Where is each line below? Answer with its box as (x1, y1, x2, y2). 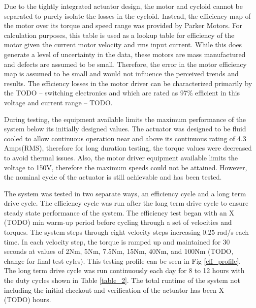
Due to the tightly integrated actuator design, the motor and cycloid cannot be (4, 1, 243, 11)
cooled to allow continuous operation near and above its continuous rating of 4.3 (4, 133, 246, 143)
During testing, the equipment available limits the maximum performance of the (4, 114, 246, 124)
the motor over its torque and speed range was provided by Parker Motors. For (4, 20, 243, 31)
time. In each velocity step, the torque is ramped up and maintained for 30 (4, 236, 230, 246)
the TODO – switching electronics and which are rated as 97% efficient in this (4, 88, 240, 98)
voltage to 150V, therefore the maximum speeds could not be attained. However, (4, 162, 247, 172)
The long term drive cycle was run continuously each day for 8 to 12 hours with (4, 265, 245, 276)
